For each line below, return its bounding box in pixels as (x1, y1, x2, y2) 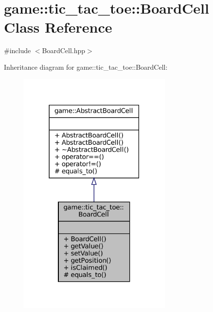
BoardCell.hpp (42, 45, 86, 56)
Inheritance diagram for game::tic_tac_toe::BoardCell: (4, 61, 168, 72)
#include (4, 45, 31, 56)
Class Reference (4, 17, 112, 37)
